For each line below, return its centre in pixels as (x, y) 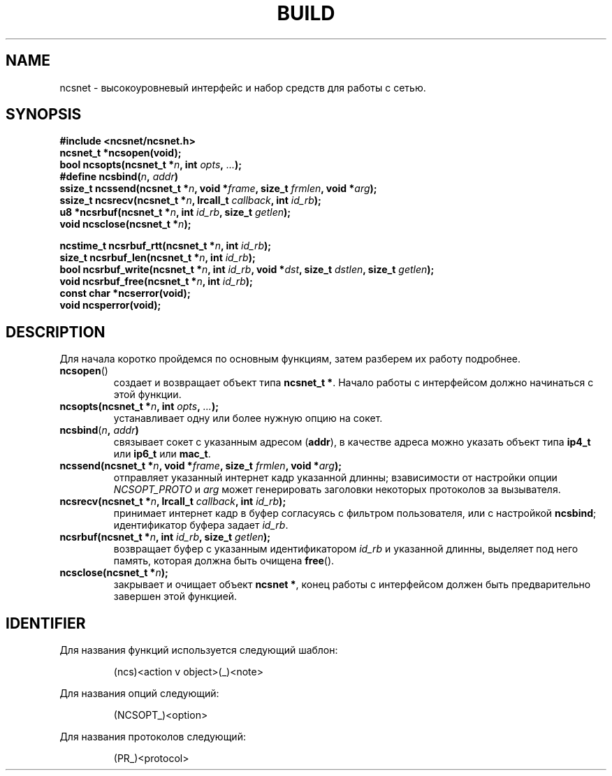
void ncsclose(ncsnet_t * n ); (125, 224)
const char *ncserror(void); (125, 293)
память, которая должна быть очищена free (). (224, 561)
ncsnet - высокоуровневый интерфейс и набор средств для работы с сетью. (243, 87)
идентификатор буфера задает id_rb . (201, 525)
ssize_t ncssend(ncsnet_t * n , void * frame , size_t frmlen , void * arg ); (218, 189)
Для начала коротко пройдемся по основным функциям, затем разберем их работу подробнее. (290, 359)
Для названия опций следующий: (139, 694)
